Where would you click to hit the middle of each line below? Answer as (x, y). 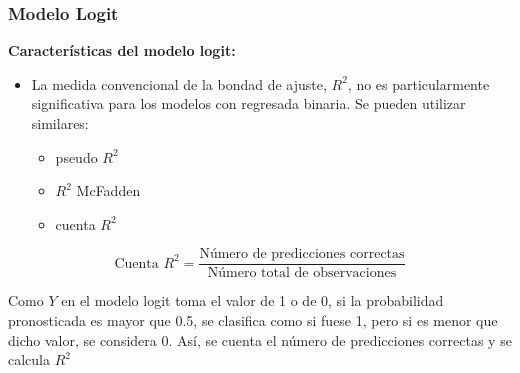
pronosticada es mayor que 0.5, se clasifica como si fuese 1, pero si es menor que (253, 320)
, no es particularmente (418, 83)
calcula (29, 359)
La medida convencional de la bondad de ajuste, (179, 83)
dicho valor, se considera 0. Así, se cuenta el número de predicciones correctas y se (260, 339)
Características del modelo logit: (122, 50)
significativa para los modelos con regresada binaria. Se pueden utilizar (248, 103)
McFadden (108, 190)
